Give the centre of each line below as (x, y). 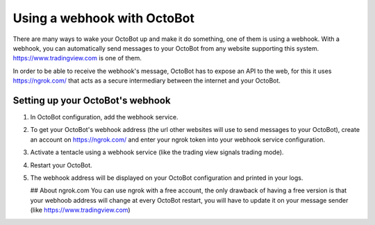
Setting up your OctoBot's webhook (92, 100)
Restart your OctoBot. (61, 165)
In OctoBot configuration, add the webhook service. (104, 117)
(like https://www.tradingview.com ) (81, 210)
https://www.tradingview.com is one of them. (77, 58)
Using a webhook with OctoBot (103, 18)
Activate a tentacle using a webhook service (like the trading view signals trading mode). (157, 152)
